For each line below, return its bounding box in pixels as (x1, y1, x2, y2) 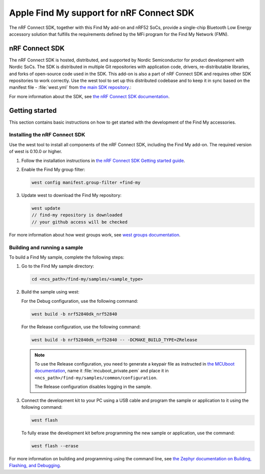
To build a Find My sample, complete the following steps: (9, 254, 125, 260)
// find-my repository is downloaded (31, 212, 123, 218)
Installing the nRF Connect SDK (9, 132, 85, 138)
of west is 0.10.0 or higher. (9, 149, 62, 155)
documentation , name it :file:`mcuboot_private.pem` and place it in (34, 368, 169, 374)
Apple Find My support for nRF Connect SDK (9, 7, 195, 18)
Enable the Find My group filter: (21, 167, 85, 173)
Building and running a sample (9, 244, 83, 251)
